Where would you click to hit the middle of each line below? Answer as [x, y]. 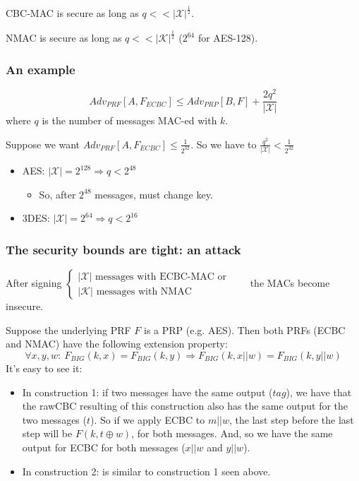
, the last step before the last [291, 419]
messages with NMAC [144, 291]
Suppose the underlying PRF [68, 329]
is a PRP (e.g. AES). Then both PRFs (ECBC [245, 329]
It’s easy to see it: [44, 368]
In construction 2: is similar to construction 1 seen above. [146, 471]
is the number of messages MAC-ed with [129, 120]
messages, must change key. [154, 194]
